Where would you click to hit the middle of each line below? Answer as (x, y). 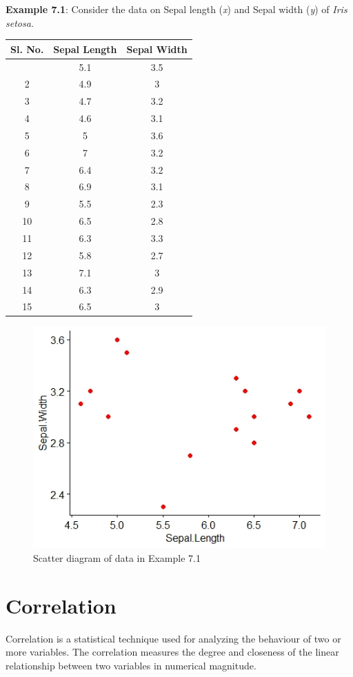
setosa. (20, 22)
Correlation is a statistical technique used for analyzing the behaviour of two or (173, 638)
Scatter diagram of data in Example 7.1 (117, 557)
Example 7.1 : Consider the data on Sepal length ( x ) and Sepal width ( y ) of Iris (176, 9)
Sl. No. (27, 49)
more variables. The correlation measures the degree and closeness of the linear (172, 652)
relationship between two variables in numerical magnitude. (131, 665)
